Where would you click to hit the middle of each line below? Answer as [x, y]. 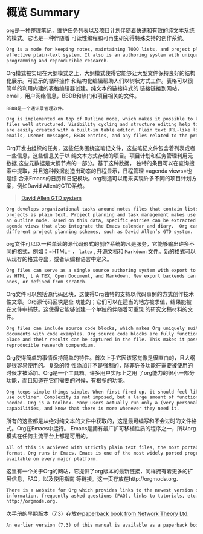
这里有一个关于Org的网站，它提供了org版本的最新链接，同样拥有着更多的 [97, 471]
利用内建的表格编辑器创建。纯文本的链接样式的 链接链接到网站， [102, 88]
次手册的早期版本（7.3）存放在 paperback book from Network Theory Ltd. [98, 514]
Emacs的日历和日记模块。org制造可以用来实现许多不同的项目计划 [110, 179]
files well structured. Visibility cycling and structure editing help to [102, 125]
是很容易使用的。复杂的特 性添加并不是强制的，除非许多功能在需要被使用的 [100, 365]
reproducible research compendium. [51, 345]
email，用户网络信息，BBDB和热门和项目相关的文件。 [73, 96]
